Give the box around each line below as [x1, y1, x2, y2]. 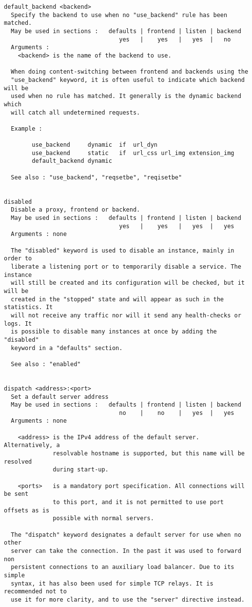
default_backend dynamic [32, 157, 112, 165]
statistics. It [4, 304, 53, 311]
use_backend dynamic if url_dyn [32, 141, 157, 149]
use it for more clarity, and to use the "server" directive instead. [11, 596, 245, 603]
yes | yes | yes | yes [119, 222, 234, 230]
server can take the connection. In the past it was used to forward [11, 547, 241, 554]
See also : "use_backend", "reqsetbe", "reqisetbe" [11, 174, 182, 181]
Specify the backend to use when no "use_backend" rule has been [11, 11, 228, 19]
